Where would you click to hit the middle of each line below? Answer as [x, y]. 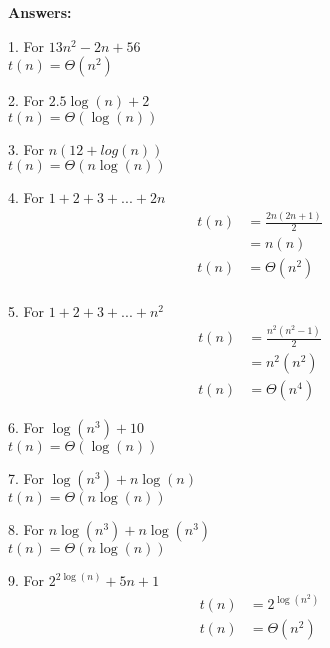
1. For [26, 45]
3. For [26, 148]
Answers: [40, 12]
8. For [26, 529]
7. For [26, 478]
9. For [26, 580]
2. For [26, 100]
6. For [26, 427]
